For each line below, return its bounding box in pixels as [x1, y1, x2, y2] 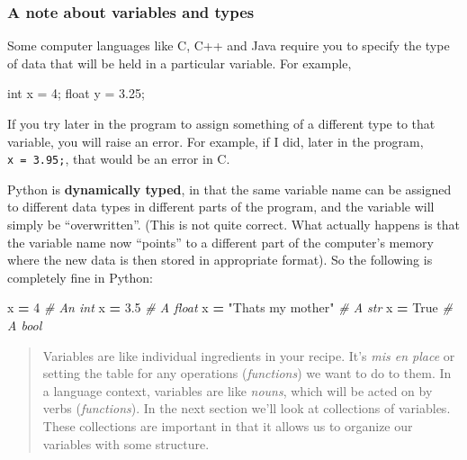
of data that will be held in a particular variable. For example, [7, 53, 352, 72]
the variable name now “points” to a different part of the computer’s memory [7, 232, 434, 251]
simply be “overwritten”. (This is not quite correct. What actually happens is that [7, 215, 460, 234]
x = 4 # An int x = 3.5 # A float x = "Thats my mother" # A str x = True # [7, 298, 453, 317]
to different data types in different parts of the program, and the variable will [7, 197, 435, 216]
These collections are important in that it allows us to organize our [42, 416, 413, 435]
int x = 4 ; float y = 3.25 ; [7, 84, 145, 103]
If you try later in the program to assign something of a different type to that [7, 114, 436, 132]
